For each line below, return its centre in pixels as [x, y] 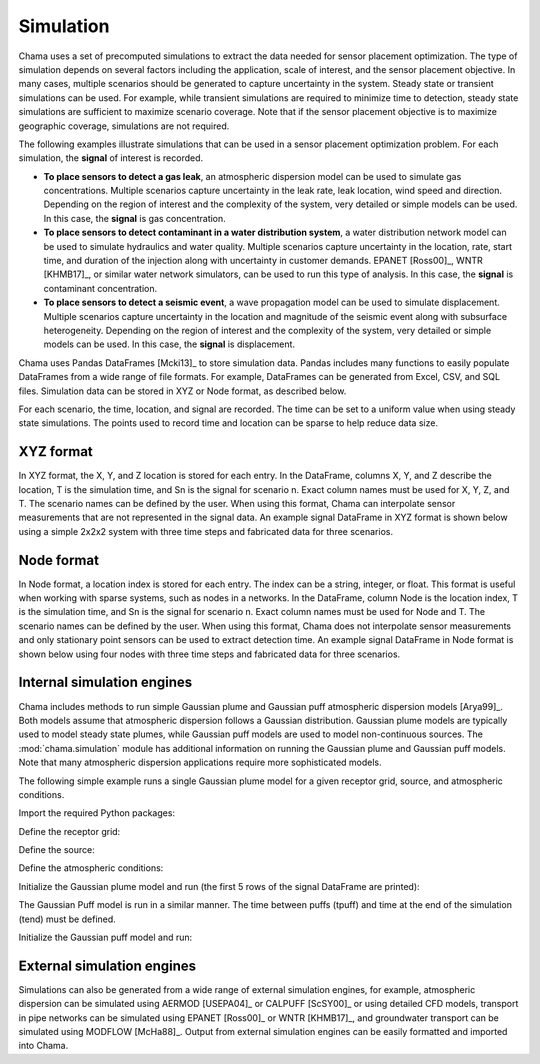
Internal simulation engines [105, 682]
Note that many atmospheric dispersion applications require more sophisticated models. [200, 762]
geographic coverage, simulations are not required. [124, 126]
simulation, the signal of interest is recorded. [111, 158]
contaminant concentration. [100, 288]
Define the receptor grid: [69, 831]
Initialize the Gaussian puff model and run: [105, 937]
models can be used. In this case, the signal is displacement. [169, 344]
